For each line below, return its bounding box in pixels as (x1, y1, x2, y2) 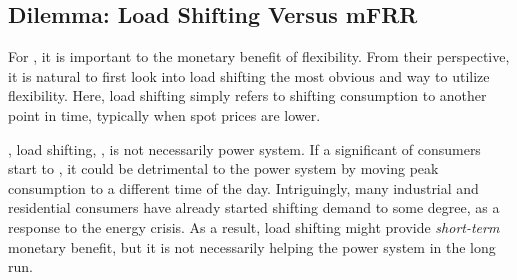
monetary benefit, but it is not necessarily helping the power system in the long (8, 236, 496, 257)
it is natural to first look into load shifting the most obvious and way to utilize (8, 65, 490, 86)
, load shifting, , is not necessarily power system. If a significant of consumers (8, 138, 481, 159)
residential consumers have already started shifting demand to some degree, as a (8, 197, 500, 218)
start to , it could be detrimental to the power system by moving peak (8, 158, 439, 179)
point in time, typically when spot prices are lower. (8, 104, 321, 125)
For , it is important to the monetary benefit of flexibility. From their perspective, (8, 46, 510, 67)
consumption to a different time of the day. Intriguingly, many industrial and (8, 177, 479, 198)
